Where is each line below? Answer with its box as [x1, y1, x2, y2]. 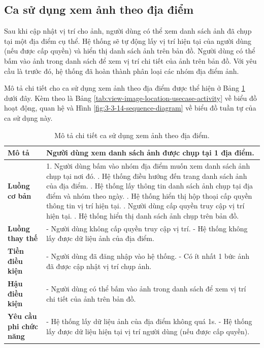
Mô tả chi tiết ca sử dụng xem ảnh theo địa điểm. [54, 129, 210, 140]
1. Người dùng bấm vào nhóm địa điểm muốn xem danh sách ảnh [46, 160, 250, 171]
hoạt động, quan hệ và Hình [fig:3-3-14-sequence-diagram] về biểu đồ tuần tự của [4, 102, 256, 113]
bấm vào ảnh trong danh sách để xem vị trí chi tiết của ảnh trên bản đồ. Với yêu [4, 55, 257, 66]
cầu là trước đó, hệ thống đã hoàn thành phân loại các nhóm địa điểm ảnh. [4, 65, 239, 76]
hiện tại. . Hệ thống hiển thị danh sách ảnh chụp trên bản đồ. [46, 210, 239, 221]
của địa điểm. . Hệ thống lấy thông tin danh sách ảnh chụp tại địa [46, 180, 253, 191]
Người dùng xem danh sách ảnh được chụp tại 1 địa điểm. [46, 147, 254, 158]
